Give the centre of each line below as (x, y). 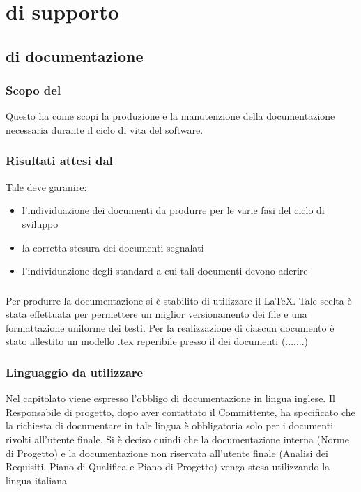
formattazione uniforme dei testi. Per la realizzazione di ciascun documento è (170, 327)
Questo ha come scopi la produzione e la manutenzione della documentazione (170, 116)
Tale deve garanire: (46, 186)
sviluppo (40, 223)
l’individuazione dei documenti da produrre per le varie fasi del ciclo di (173, 210)
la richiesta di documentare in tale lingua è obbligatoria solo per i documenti (170, 425)
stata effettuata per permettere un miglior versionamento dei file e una (156, 314)
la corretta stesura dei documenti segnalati (113, 247)
